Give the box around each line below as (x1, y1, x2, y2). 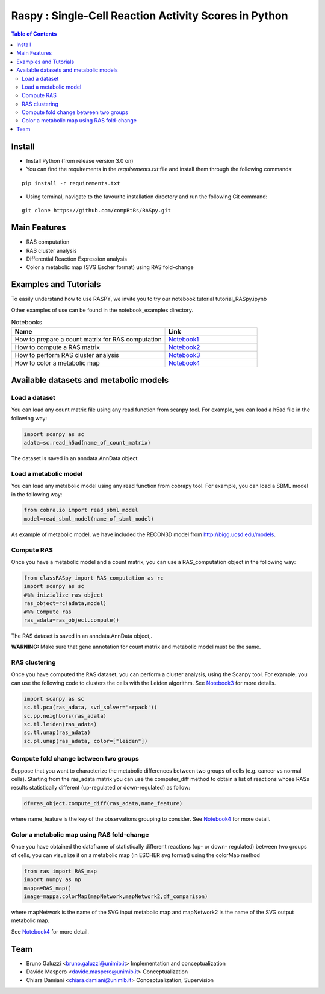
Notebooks (11, 318, 43, 327)
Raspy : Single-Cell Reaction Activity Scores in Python (11, 9, 288, 22)
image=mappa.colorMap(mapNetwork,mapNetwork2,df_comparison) (23, 893, 208, 900)
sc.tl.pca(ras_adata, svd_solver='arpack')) (23, 704, 158, 711)
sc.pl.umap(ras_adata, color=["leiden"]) (23, 738, 148, 744)
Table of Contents (11, 30, 57, 37)
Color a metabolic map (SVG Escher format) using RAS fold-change (26, 264, 194, 271)
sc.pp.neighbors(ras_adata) (23, 712, 107, 719)
